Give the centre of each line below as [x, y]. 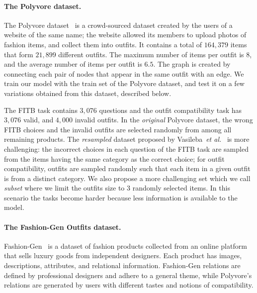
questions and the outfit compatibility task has [171, 110]
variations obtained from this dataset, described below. [88, 93]
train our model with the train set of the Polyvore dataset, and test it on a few [124, 83]
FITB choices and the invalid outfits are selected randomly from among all [118, 129]
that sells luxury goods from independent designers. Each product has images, [123, 255]
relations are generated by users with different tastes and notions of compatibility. [129, 285]
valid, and [38, 120]
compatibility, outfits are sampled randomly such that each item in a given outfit [127, 168]
